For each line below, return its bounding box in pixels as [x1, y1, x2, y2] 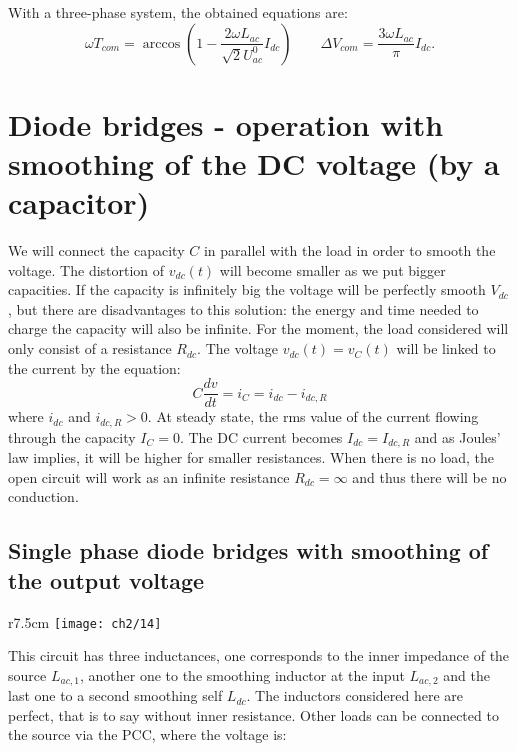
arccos [142, 36, 181, 51]
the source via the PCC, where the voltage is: [8, 724, 287, 745]
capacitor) [8, 182, 150, 223]
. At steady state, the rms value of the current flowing [147, 406, 479, 427]
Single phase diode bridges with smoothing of [8, 535, 489, 566]
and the [443, 664, 490, 685]
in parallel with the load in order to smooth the [203, 240, 496, 261]
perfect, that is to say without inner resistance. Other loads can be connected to [8, 704, 499, 725]
